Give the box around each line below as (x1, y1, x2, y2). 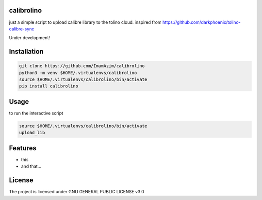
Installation (9, 47, 44, 56)
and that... (21, 163, 42, 169)
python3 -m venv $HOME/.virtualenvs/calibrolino (19, 70, 137, 75)
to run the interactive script (9, 110, 63, 116)
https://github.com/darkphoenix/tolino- (163, 19, 241, 25)
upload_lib (19, 130, 45, 135)
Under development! (9, 35, 50, 41)
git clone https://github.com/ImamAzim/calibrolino (19, 63, 145, 69)
